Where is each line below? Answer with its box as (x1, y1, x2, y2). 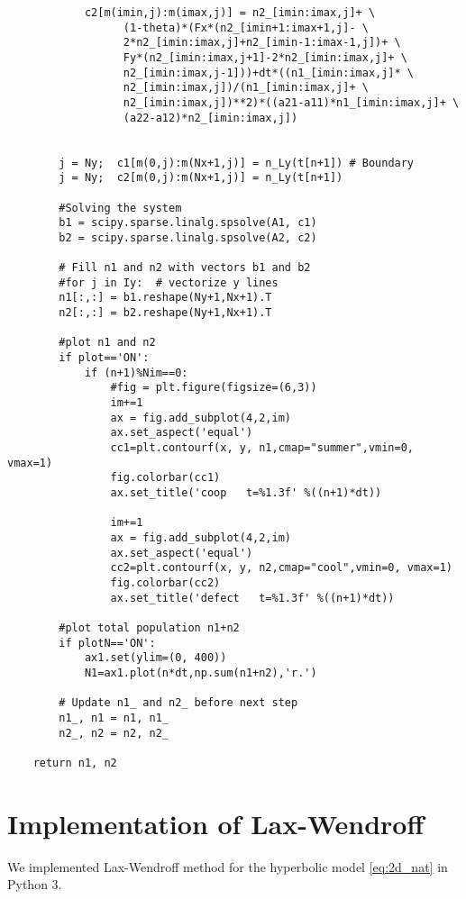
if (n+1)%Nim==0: (84, 366, 188, 379)
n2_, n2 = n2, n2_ (59, 726, 169, 740)
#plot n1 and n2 (59, 336, 156, 350)
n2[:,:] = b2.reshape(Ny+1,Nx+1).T (59, 306, 272, 320)
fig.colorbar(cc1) (110, 471, 221, 485)
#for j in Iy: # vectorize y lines (59, 276, 279, 289)
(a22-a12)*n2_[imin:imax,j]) (123, 111, 298, 124)
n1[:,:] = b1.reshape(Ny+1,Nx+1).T (59, 291, 272, 304)
